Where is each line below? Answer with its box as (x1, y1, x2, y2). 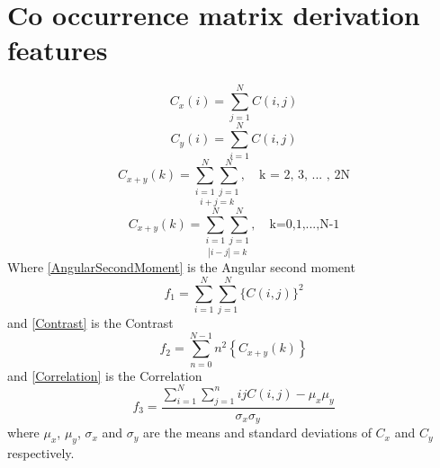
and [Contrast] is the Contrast (7, 313, 174, 331)
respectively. (7, 443, 75, 462)
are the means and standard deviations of (143, 423, 372, 442)
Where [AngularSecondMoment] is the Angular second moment (7, 258, 355, 277)
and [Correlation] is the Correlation (7, 366, 202, 384)
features (7, 31, 108, 68)
